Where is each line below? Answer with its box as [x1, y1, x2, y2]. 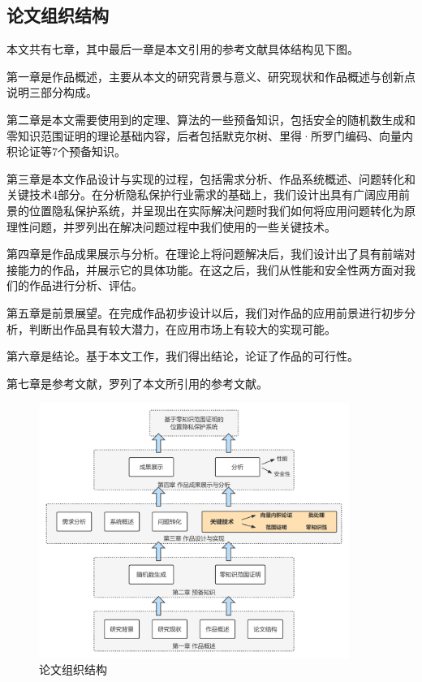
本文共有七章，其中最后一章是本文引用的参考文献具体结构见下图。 [6, 41, 359, 58]
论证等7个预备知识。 [17, 143, 126, 160]
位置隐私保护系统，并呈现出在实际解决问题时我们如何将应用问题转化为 [28, 201, 404, 218]
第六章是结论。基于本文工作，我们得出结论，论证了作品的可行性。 [6, 347, 359, 365]
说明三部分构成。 [6, 84, 97, 101]
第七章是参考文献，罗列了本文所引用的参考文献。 [6, 374, 268, 391]
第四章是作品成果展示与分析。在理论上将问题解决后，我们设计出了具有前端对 [6, 245, 416, 262]
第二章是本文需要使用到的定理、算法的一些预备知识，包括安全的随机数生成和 [6, 110, 416, 127]
